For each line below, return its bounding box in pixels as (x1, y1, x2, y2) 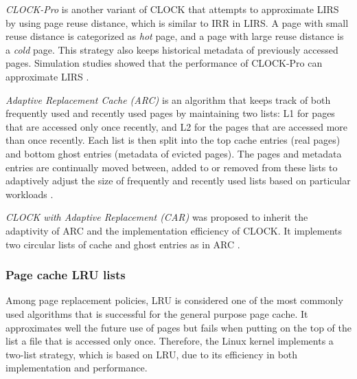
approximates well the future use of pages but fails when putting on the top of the (5, 320, 352, 334)
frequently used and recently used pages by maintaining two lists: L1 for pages (5, 106, 335, 120)
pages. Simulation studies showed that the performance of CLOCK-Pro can (5, 56, 323, 70)
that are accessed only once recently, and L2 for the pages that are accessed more (5, 119, 348, 133)
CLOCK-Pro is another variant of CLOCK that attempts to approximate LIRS (5, 2, 339, 16)
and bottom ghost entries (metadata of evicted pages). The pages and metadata (5, 146, 342, 160)
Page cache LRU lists (5, 266, 126, 283)
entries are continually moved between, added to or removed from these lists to (5, 160, 338, 174)
